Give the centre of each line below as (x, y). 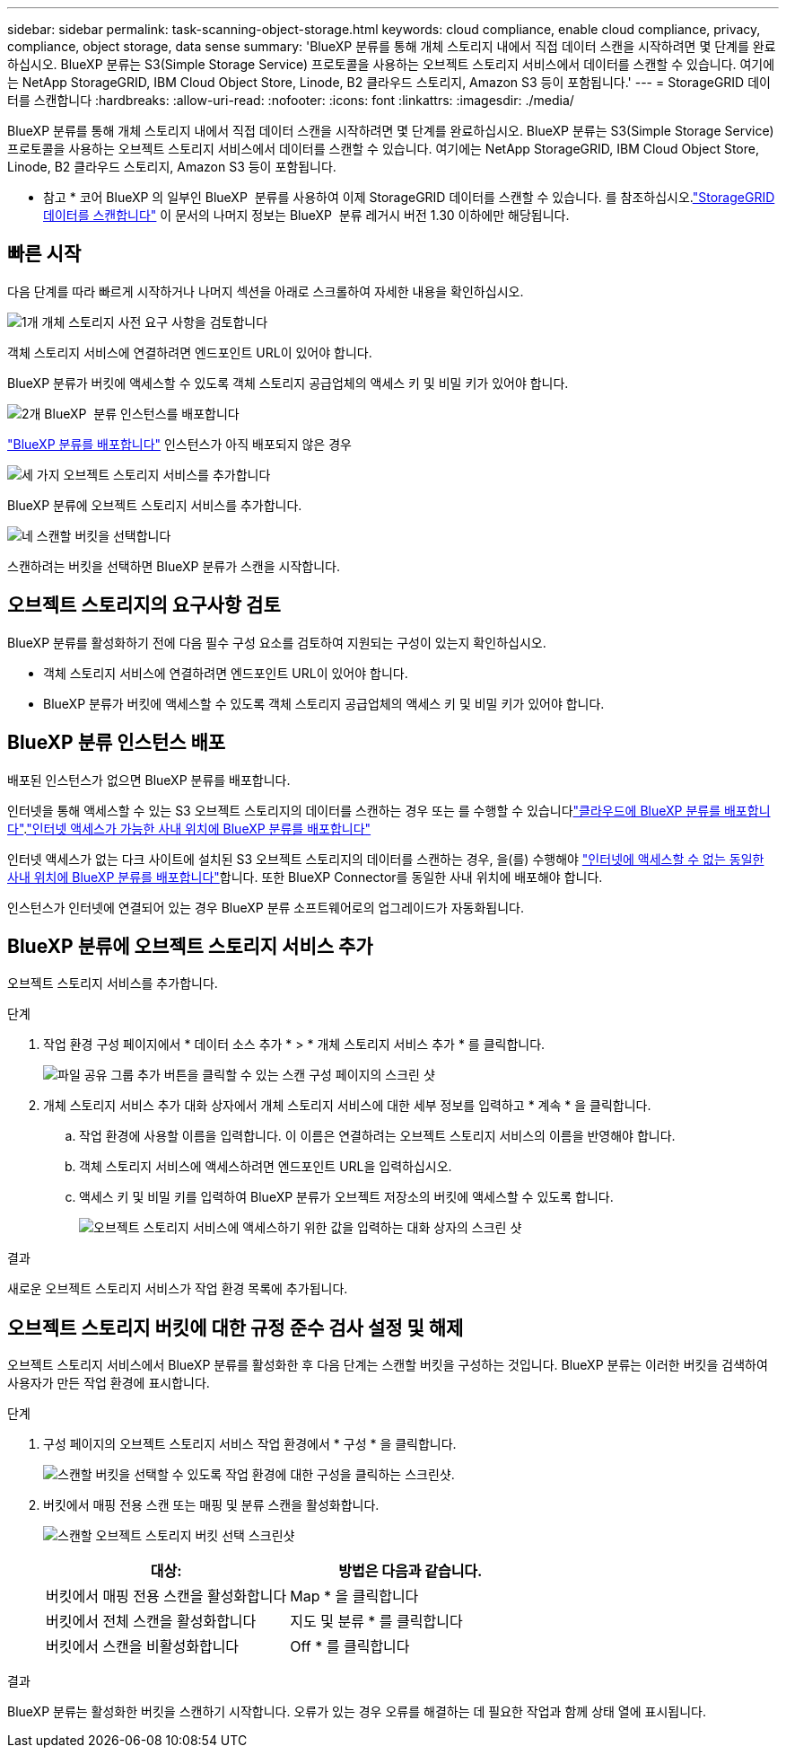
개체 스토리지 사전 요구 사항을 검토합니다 (155, 322)
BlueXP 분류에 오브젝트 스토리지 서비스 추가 (190, 946)
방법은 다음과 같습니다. (410, 1571)
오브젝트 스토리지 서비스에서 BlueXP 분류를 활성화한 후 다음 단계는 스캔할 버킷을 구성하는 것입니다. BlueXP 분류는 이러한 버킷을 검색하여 (388, 1365)
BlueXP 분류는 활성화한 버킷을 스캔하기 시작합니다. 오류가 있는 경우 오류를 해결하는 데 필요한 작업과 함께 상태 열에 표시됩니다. (357, 1712)
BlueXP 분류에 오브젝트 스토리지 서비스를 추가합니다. (155, 505)
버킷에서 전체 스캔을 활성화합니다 (151, 1622)
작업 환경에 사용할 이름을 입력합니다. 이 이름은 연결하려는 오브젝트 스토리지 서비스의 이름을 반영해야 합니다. (377, 1136)
